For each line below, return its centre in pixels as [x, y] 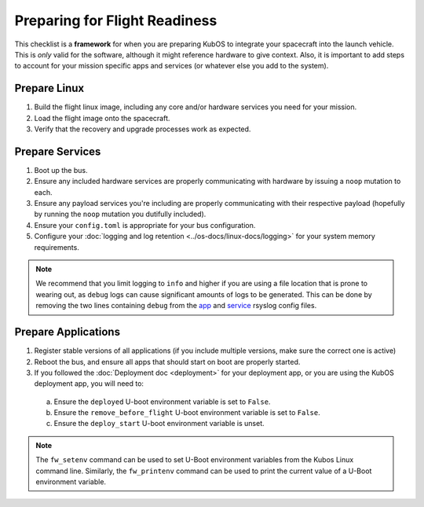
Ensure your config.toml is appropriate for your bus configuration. [145, 225]
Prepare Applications [68, 332]
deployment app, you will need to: [89, 384]
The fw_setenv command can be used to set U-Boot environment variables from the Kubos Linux [195, 460]
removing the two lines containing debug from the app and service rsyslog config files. [176, 306]
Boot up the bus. [61, 170]
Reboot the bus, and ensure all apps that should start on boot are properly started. [167, 362]
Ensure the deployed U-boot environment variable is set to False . [162, 402]
